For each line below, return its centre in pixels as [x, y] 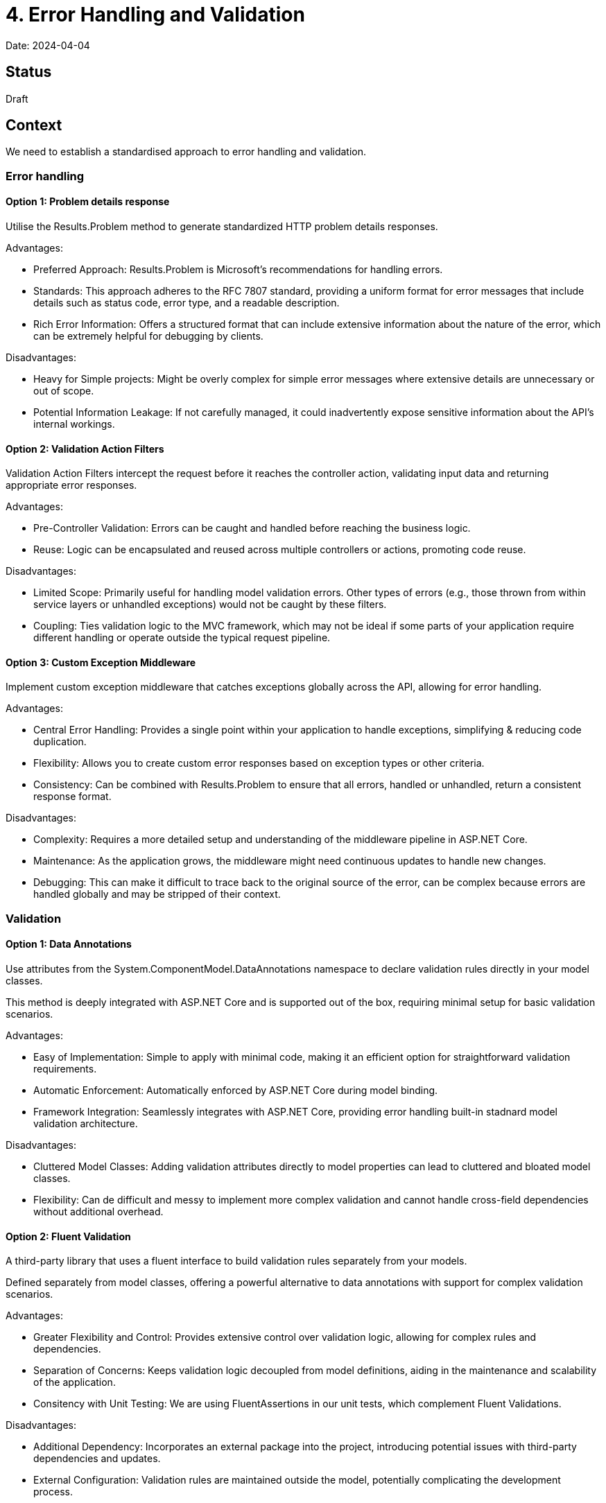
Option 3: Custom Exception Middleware [101, 662]
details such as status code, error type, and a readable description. [187, 303]
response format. [72, 797]
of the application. [75, 1382]
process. [53, 1492]
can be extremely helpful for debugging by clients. [148, 336]
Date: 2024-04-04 [48, 45]
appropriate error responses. [71, 485]
